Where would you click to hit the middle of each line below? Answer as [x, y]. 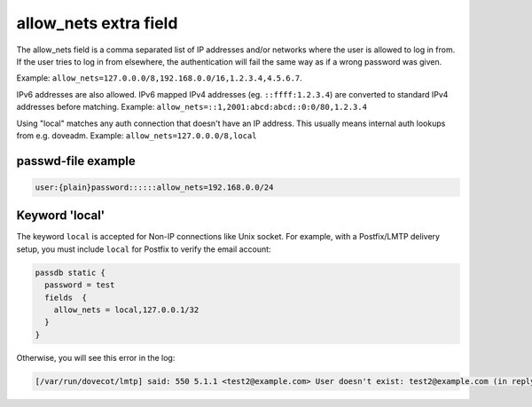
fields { [66, 297]
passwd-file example [76, 161]
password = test [80, 285]
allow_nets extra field [97, 23]
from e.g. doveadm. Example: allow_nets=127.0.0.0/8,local [137, 135]
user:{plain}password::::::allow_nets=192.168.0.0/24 [154, 187]
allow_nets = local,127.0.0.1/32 [126, 309]
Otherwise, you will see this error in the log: [96, 357]
